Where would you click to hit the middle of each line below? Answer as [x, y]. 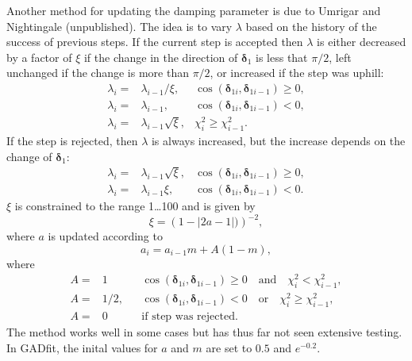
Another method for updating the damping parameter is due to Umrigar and [194, 10]
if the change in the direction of [161, 57]
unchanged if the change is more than [98, 73]
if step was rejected [188, 317]
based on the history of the [311, 26]
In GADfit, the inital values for [82, 347]
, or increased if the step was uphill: [297, 73]
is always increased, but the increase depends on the [278, 140]
